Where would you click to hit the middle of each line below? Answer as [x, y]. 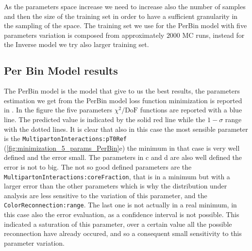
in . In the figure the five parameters [58, 110]
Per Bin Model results [61, 71]
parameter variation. [34, 243]
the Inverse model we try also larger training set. [76, 44]
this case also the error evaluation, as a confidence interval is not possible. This [122, 214]
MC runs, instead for [213, 35]
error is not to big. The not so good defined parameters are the [98, 166]
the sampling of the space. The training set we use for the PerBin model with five [126, 25]
